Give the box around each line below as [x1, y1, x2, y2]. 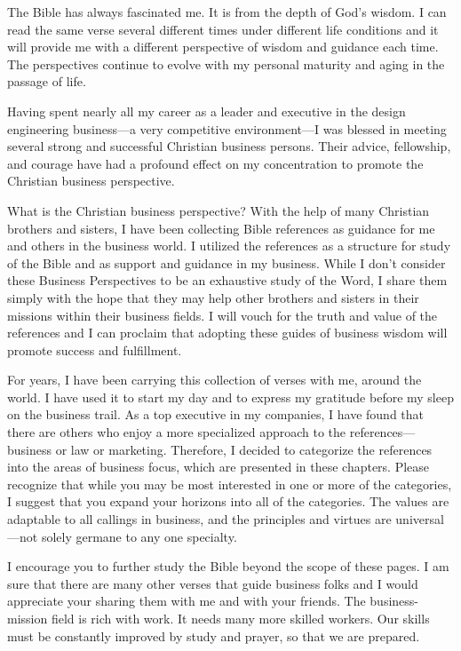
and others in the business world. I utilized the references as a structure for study [7, 236, 451, 255]
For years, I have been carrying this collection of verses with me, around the [7, 370, 422, 389]
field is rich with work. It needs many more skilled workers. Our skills [51, 609, 430, 627]
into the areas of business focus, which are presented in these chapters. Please [7, 457, 430, 476]
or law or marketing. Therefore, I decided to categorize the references [55, 440, 433, 458]
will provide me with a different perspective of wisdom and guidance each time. [7, 37, 439, 56]
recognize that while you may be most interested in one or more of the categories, [7, 474, 452, 493]
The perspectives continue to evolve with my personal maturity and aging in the [7, 54, 445, 73]
